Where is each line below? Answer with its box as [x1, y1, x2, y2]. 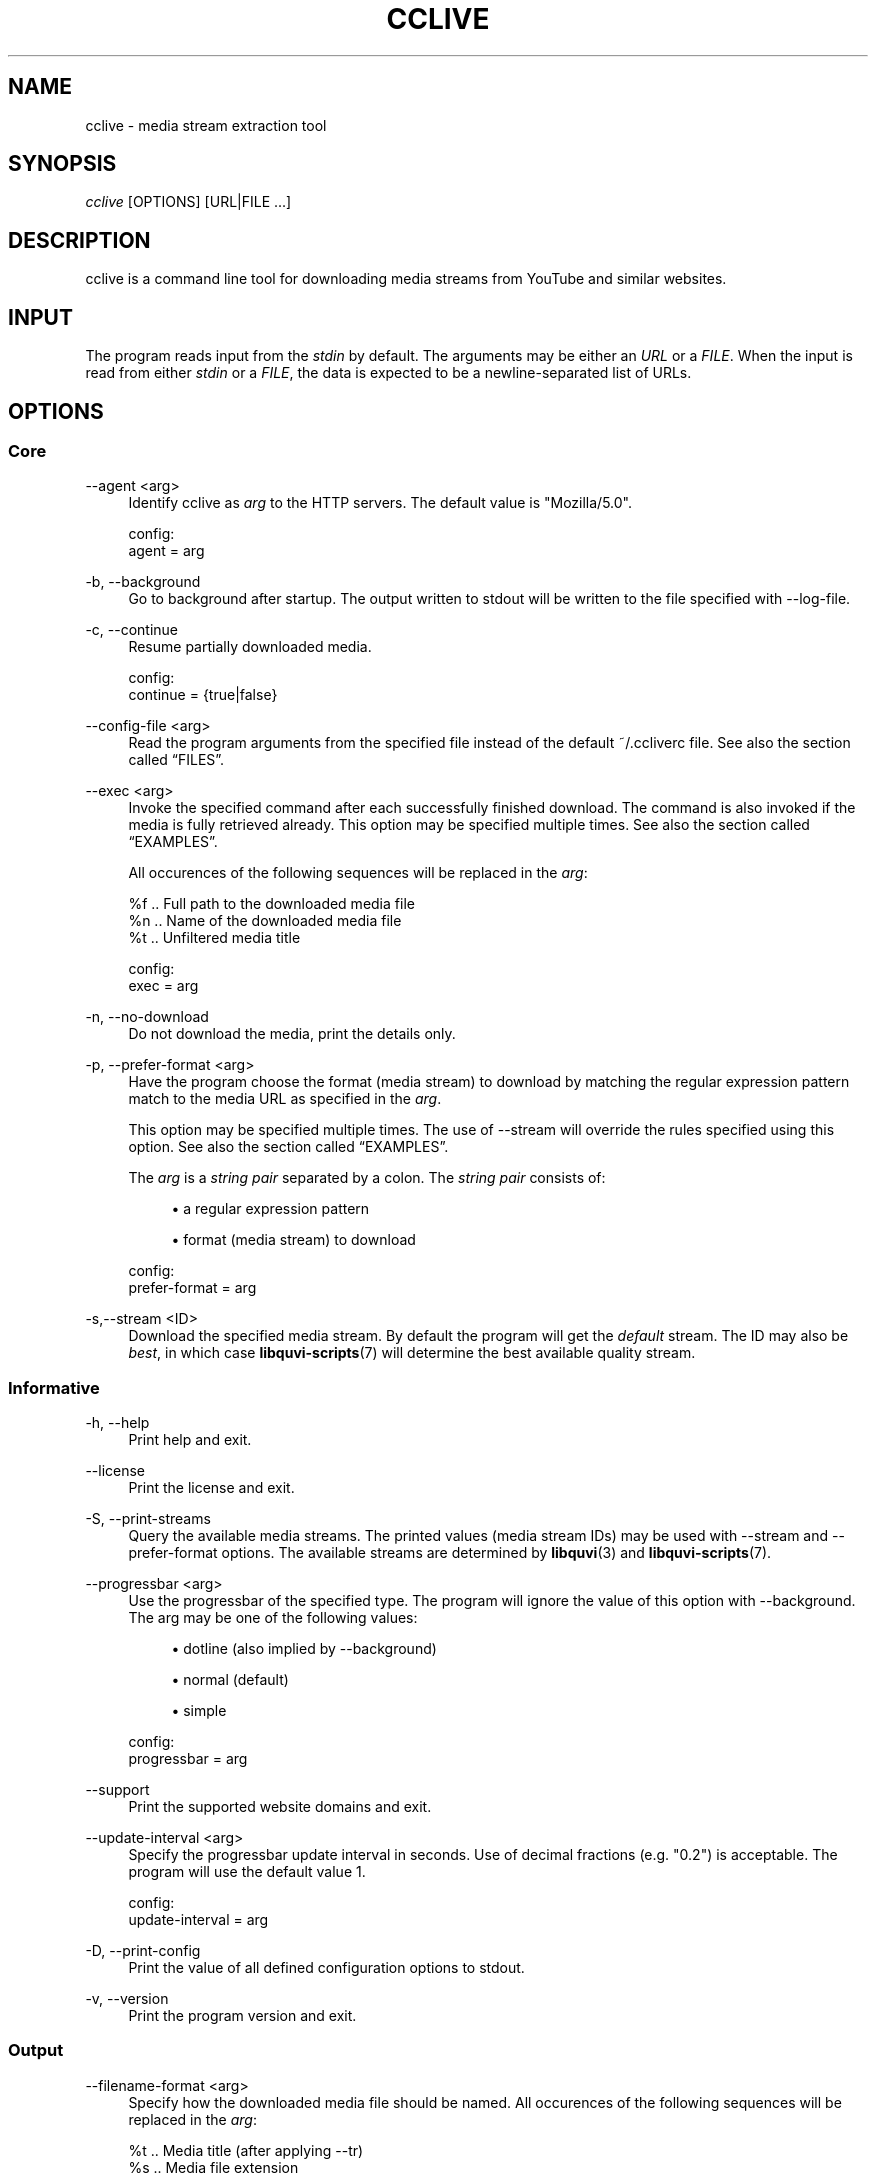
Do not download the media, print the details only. [128, 1025, 456, 1043]
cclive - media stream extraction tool [85, 116, 327, 134]
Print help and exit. [128, 1431, 252, 1449]
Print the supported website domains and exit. [128, 1798, 432, 1816]
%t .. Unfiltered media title [128, 929, 301, 947]
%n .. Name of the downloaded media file [128, 912, 402, 930]
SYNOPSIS [8, 151, 117, 177]
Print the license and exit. [128, 1479, 295, 1497]
